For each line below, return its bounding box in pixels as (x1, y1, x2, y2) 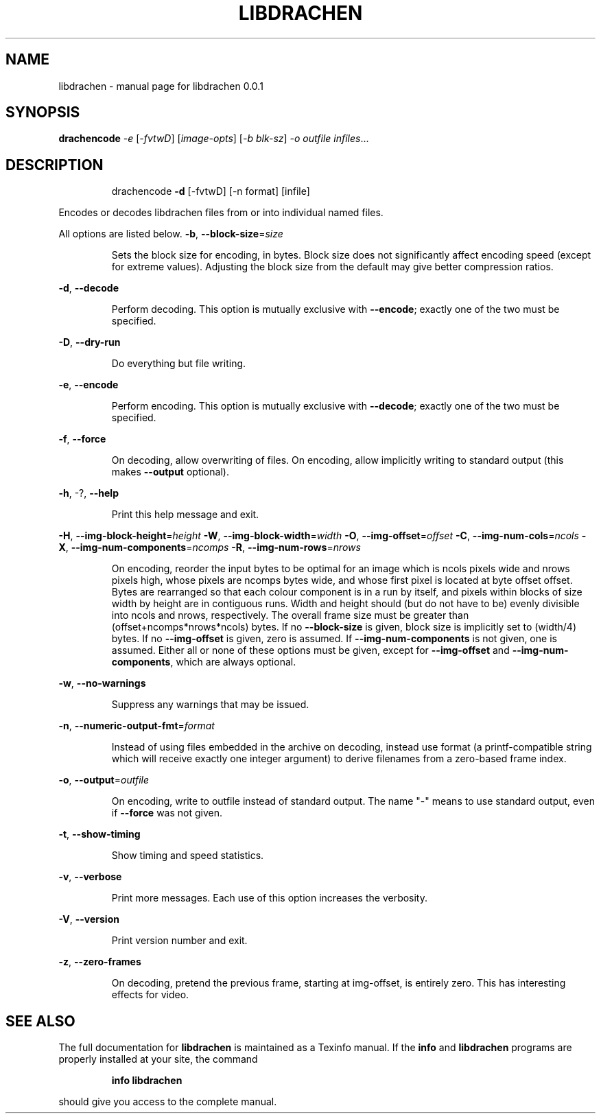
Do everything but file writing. (111, 357, 246, 370)
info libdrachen (111, 1074, 182, 1087)
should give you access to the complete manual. (58, 1096, 277, 1108)
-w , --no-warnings (58, 677, 146, 690)
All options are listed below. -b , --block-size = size (58, 228, 283, 240)
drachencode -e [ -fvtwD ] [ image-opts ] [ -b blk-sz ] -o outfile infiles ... (58, 132, 369, 145)
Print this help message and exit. (111, 508, 259, 521)
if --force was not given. (111, 807, 223, 819)
